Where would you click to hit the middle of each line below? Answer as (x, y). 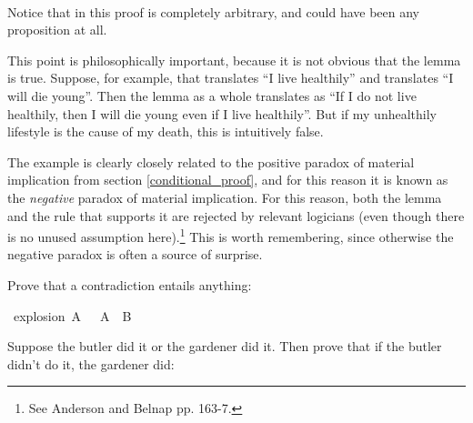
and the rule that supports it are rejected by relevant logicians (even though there (236, 215)
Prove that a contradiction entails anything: (130, 284)
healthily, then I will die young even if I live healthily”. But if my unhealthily (222, 113)
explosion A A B (72, 315)
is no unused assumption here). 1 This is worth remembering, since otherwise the (231, 235)
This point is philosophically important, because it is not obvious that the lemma (234, 60)
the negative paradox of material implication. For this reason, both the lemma (225, 197)
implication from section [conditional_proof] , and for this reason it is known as (228, 180)
